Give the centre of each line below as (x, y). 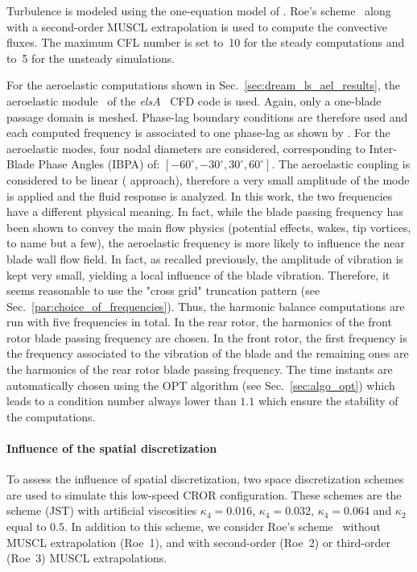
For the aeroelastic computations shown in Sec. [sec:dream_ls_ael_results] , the (203, 85)
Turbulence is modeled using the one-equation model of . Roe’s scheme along (199, 10)
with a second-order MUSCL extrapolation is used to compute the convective (197, 26)
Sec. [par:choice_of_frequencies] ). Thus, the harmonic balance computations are (206, 306)
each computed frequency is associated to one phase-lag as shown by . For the (198, 133)
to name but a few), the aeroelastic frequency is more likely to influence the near (206, 243)
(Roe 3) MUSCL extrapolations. (87, 558)
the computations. (51, 416)
